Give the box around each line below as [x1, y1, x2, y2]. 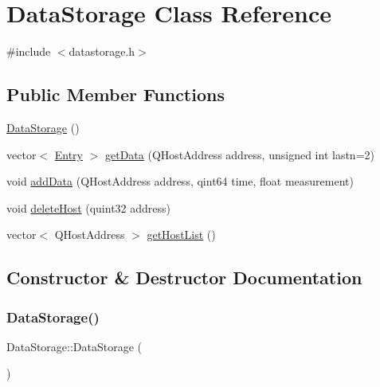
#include [6, 43, 51, 60]
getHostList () [147, 226, 216, 243]
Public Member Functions [6, 82, 225, 107]
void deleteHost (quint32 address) [6, 199, 171, 216]
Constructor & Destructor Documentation [6, 265, 362, 290]
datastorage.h [69, 43, 135, 60]
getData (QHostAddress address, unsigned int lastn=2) [104, 146, 374, 162]
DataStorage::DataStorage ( [6, 338, 143, 354]
